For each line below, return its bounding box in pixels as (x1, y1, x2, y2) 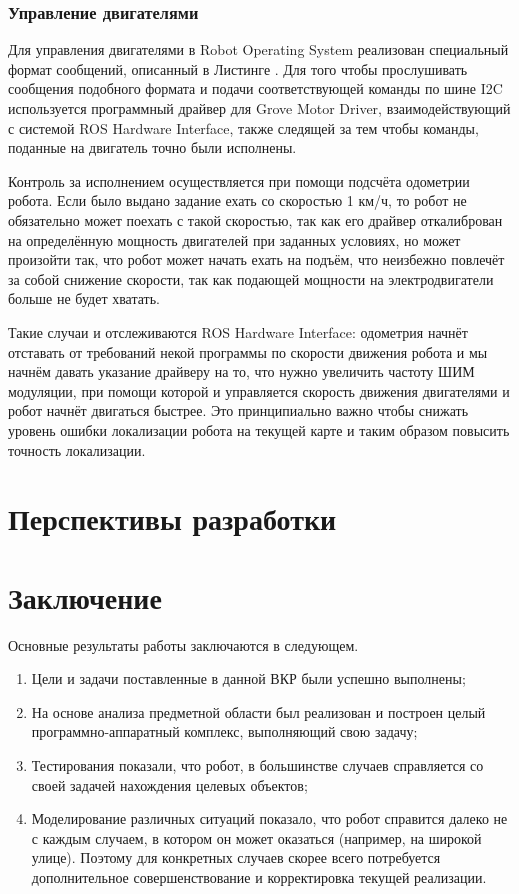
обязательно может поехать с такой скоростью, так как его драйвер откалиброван (8, 209, 503, 230)
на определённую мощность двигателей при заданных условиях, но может (8, 229, 461, 250)
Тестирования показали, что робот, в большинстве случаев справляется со (31, 754, 484, 775)
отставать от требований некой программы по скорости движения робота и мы (8, 341, 488, 362)
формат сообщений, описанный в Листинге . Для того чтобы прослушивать (8, 58, 468, 79)
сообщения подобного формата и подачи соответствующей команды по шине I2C (8, 78, 503, 99)
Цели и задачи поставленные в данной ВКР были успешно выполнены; (31, 668, 466, 689)
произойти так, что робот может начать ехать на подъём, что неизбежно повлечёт (8, 249, 505, 270)
